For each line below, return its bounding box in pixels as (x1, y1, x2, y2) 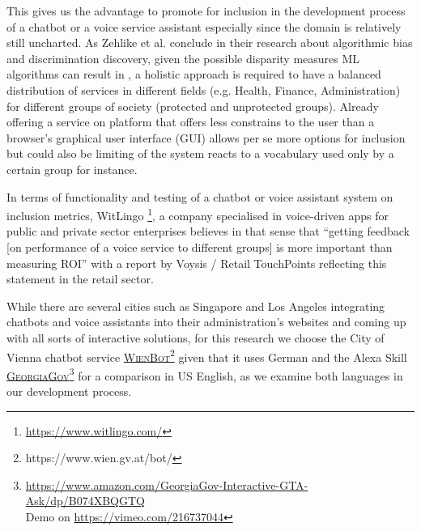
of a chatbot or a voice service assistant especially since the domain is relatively (6, 18, 402, 35)
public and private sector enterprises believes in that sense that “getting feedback (6, 223, 410, 240)
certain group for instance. (6, 160, 138, 177)
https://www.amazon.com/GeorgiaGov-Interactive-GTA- (25, 476, 308, 493)
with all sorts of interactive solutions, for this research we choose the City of (6, 329, 385, 346)
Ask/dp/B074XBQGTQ (25, 492, 145, 509)
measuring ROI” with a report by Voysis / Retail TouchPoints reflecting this (6, 254, 387, 271)
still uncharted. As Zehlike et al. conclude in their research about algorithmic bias (6, 34, 413, 51)
